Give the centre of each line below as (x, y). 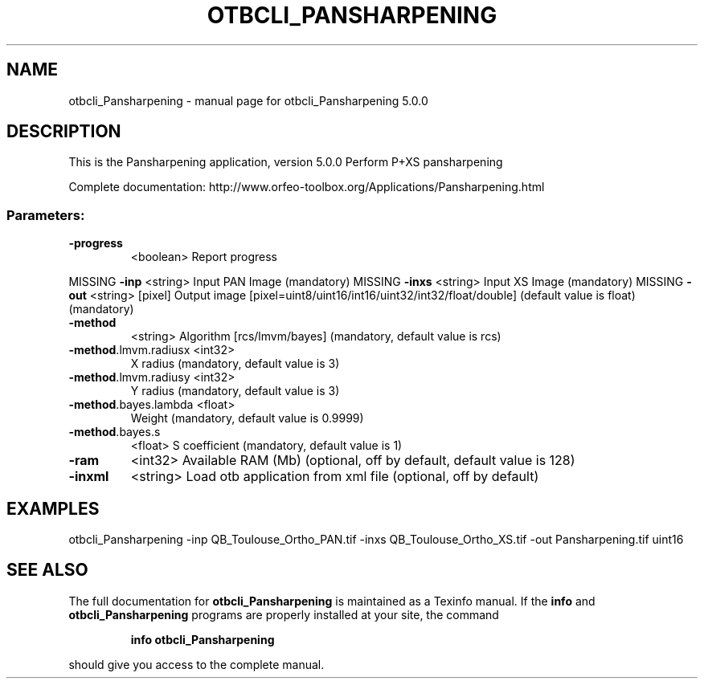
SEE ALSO (47, 570)
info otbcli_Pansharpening (203, 639)
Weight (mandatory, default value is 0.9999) (247, 418)
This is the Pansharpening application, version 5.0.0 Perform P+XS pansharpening (286, 162)
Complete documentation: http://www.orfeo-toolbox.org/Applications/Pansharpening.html (307, 187)
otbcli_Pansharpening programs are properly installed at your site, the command (284, 614)
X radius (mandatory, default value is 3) (235, 364)
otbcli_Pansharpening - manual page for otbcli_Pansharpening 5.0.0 (248, 100)
